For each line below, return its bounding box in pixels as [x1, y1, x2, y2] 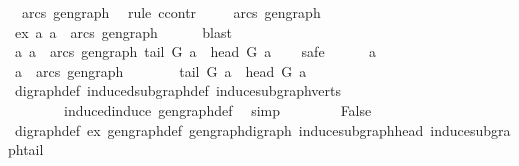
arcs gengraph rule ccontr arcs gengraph [21, 2, 321, 22]
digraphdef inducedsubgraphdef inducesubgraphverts [14, 80, 341, 101]
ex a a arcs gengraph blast [14, 21, 232, 42]
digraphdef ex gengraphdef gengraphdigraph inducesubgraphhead [14, 119, 424, 140]
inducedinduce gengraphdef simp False [63, 99, 372, 120]
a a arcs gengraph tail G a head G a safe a [14, 41, 376, 62]
